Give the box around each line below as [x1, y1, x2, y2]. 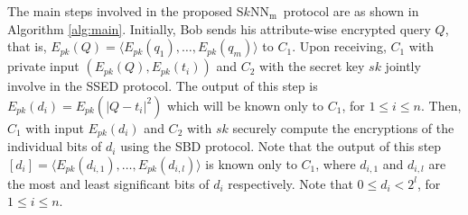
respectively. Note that [228, 174, 353, 193]
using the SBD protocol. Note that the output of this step [120, 137, 442, 156]
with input [25, 118, 84, 137]
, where [315, 154, 356, 173]
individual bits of [7, 137, 102, 156]
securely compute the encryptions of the [232, 118, 454, 137]
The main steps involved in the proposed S [7, 2, 244, 20]
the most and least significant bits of [7, 174, 210, 193]
